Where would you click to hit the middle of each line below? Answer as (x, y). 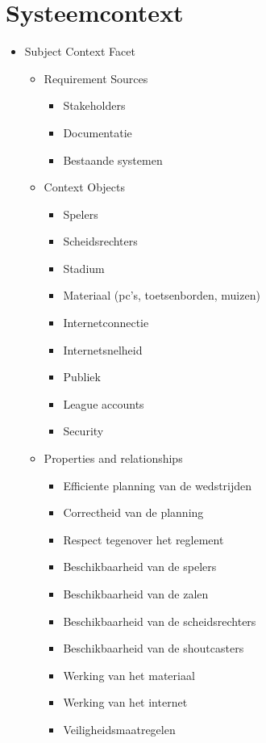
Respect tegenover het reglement (143, 539)
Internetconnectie (106, 323)
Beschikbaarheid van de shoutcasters (154, 648)
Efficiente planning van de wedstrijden (158, 485)
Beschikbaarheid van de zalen (136, 594)
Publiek (82, 377)
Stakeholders (94, 105)
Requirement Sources (96, 78)
